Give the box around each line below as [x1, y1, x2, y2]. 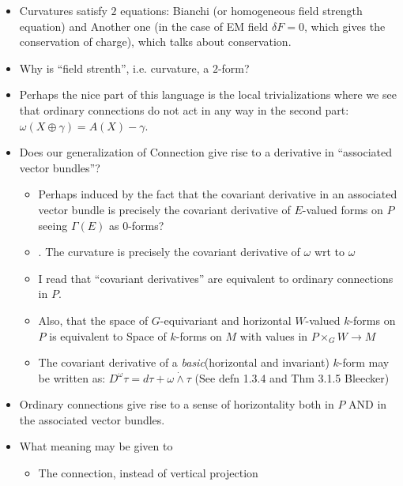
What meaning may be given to [19, 438, 173, 454]
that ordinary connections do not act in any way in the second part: [19, 101, 349, 118]
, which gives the [303, 17, 386, 34]
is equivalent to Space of [49, 327, 167, 344]
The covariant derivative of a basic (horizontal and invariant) [38, 354, 330, 371]
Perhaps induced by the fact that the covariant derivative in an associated [38, 186, 397, 202]
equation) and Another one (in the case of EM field [19, 17, 269, 34]
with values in [239, 327, 308, 344]
